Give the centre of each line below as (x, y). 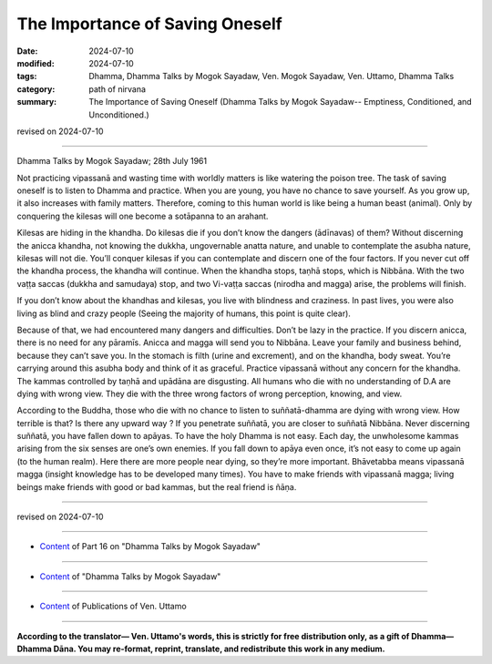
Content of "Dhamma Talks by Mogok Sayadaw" (130, 576)
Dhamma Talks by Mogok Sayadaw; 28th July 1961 (112, 161)
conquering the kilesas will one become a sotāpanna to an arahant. (143, 216)
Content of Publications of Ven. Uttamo (113, 607)
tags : (27, 77)
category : (36, 89)
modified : (36, 63)
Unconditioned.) (119, 115)
